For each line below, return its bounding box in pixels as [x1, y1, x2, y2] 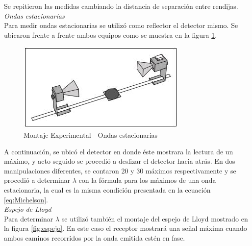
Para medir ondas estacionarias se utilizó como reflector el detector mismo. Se [4, 20, 238, 30]
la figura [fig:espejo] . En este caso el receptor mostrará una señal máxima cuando [4, 223, 247, 233]
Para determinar [4, 213, 53, 223]
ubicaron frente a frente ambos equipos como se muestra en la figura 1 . [4, 29, 217, 40]
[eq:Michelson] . [4, 194, 48, 204]
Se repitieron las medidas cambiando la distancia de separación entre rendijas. [4, 1, 238, 11]
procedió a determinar [4, 175, 71, 185]
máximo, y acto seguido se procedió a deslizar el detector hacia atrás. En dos [4, 156, 235, 166]
